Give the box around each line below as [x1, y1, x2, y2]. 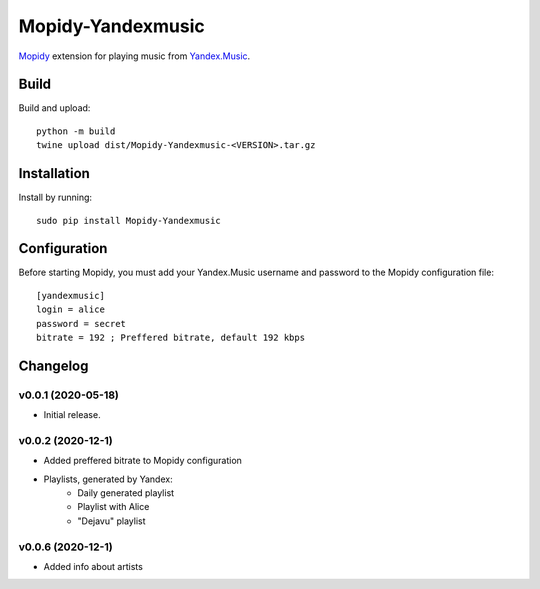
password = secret [36, 318, 127, 329]
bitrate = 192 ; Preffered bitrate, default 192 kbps [36, 332, 305, 343]
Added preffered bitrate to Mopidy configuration [43, 455, 242, 467]
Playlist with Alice [77, 501, 150, 513]
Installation [18, 165, 90, 182]
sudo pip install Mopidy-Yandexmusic [36, 215, 222, 226]
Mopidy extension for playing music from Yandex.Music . [18, 50, 251, 62]
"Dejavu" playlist [77, 515, 146, 527]
